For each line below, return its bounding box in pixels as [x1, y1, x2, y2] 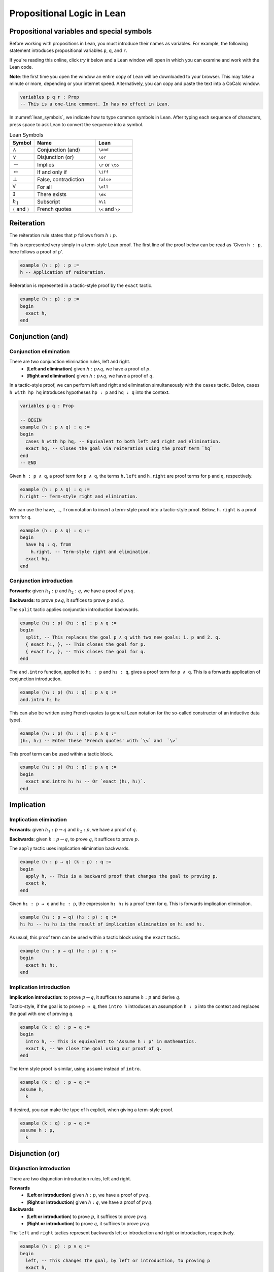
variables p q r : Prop [20, 94, 80, 100]
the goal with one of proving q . [9, 1010, 74, 1017]
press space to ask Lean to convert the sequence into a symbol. [9, 121, 144, 127]
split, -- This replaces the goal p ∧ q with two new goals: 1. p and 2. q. [25, 634, 221, 640]
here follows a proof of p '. [9, 248, 63, 254]
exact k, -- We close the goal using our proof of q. [25, 1046, 162, 1051]
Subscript [37, 198, 60, 206]
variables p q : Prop [20, 402, 74, 409]
